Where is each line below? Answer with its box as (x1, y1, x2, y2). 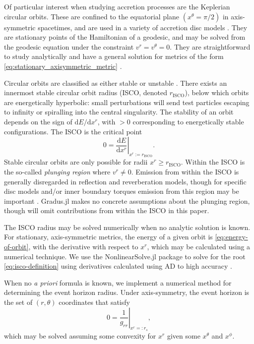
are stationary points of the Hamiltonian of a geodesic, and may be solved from (4, 32, 246, 42)
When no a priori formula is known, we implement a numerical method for (4, 277, 232, 287)
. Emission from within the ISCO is (131, 166, 239, 176)
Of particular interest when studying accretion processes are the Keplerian (4, 1, 230, 11)
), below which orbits (185, 87, 249, 98)
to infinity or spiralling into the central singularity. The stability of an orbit (4, 107, 234, 117)
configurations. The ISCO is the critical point (4, 126, 142, 136)
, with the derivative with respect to (28, 241, 138, 252)
